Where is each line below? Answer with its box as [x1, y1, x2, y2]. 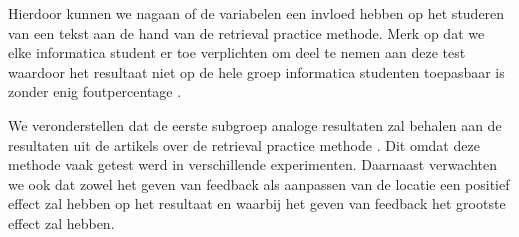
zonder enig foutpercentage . [8, 81, 182, 102]
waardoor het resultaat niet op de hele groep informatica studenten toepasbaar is [8, 61, 505, 82]
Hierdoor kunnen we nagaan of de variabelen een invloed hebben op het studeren [8, 3, 505, 23]
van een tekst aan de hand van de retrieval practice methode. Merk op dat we [8, 22, 485, 43]
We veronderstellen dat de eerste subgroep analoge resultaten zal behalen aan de [8, 114, 502, 135]
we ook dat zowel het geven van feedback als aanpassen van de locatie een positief [8, 173, 510, 194]
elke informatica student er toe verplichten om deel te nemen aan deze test [8, 42, 466, 63]
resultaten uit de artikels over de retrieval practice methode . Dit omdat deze [8, 134, 480, 155]
